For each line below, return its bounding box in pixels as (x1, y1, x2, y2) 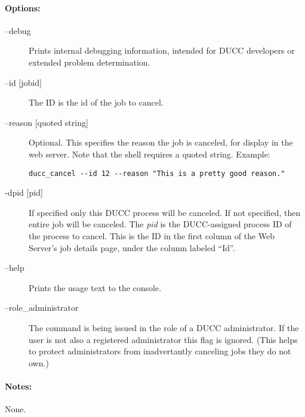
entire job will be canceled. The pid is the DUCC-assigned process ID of (29, 218, 292, 230)
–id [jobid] (5, 76, 42, 88)
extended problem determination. (29, 55, 150, 68)
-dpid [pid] (5, 186, 43, 199)
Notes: (5, 379, 32, 392)
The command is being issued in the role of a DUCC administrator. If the (29, 321, 299, 333)
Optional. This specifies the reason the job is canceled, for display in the (29, 136, 293, 149)
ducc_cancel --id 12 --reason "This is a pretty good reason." (29, 169, 285, 178)
